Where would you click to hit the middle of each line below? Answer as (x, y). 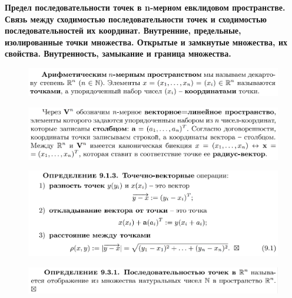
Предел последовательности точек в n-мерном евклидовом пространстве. (145, 7)
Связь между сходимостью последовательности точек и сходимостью (136, 19)
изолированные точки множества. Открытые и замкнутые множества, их (146, 42)
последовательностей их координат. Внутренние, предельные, (123, 30)
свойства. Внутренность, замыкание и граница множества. (118, 53)
